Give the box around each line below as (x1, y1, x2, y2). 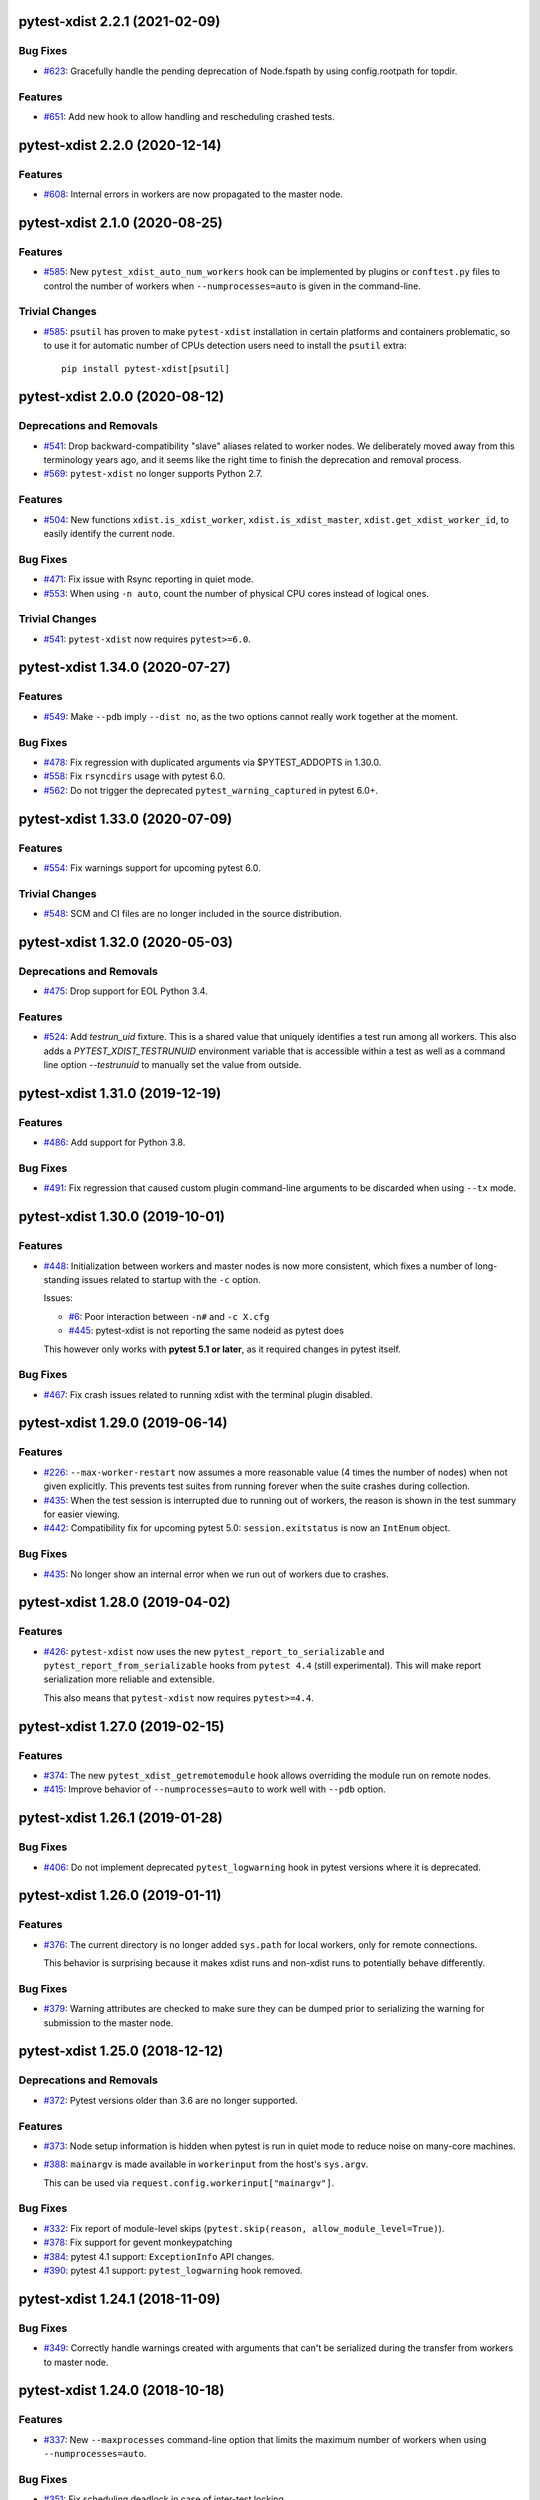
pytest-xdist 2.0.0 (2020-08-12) (18, 388, 225, 405)
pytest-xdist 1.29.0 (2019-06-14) (18, 1415, 228, 1432)
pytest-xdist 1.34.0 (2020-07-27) (18, 659, 231, 676)
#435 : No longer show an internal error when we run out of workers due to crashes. (43, 1568, 389, 1580)
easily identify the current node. (43, 528, 175, 539)
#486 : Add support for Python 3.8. (43, 1136, 186, 1149)
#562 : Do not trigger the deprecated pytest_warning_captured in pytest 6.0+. (43, 784, 379, 796)
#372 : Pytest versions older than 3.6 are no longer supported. (43, 2094, 299, 2106)
